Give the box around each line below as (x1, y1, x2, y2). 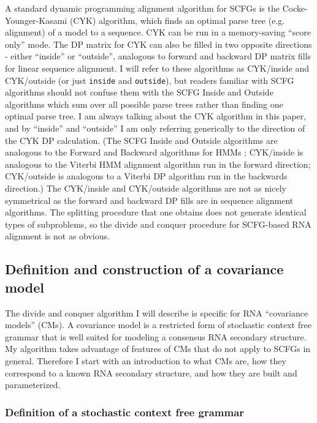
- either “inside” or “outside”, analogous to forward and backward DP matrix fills (5, 50, 311, 62)
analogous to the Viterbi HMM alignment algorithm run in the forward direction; (5, 157, 311, 170)
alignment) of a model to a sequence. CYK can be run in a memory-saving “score (5, 26, 311, 39)
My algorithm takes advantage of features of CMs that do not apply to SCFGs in (5, 342, 311, 355)
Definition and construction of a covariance (5, 260, 284, 279)
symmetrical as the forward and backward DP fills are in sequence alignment (5, 193, 294, 206)
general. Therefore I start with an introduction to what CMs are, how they (5, 354, 286, 367)
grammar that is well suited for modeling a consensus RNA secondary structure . (5, 330, 307, 343)
